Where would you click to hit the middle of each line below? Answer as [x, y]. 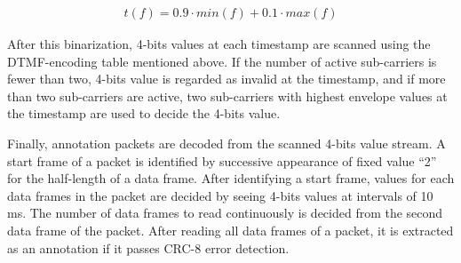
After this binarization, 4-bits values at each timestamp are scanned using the [219, 44]
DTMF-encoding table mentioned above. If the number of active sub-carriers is [222, 61]
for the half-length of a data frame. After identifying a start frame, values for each [231, 178]
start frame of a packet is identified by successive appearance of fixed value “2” [222, 160]
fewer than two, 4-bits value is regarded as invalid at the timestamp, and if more [227, 79]
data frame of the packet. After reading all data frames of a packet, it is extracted [230, 230]
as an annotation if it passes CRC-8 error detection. [148, 247]
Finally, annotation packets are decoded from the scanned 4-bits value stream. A [227, 143]
